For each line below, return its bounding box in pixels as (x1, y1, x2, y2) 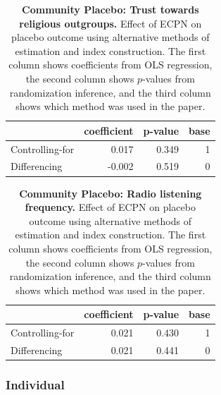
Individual (6, 375, 65, 393)
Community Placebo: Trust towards (22, 2, 199, 16)
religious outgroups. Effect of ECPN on (19, 16, 202, 30)
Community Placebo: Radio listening (19, 186, 202, 200)
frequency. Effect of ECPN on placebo (25, 200, 196, 214)
